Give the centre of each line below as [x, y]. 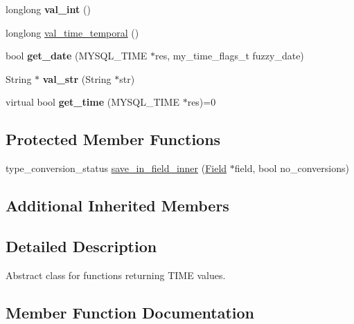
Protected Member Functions [113, 139]
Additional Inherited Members [117, 206]
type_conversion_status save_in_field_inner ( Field [116, 168]
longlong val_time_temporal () [72, 32]
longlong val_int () [48, 9]
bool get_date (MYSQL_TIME [77, 56]
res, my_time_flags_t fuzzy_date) [229, 56]
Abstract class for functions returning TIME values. [116, 275]
